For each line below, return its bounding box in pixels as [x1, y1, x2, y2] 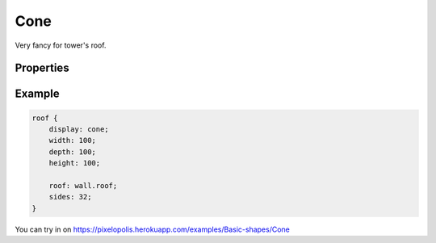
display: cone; [48, 124, 109, 133]
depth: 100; [48, 147, 97, 157]
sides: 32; [48, 192, 92, 202]
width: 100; [48, 136, 97, 145]
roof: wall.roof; [48, 181, 118, 190]
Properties [15, 61, 69, 75]
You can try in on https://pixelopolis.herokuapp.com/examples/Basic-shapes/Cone [15, 224, 291, 234]
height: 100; [48, 158, 101, 168]
